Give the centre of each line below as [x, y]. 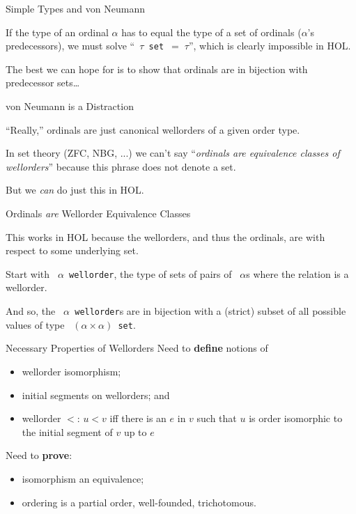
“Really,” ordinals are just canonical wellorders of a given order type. [153, 129]
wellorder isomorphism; [71, 371]
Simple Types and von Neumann [75, 8]
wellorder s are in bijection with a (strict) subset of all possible [210, 311]
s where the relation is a [297, 273]
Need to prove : [39, 455]
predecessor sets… [43, 83]
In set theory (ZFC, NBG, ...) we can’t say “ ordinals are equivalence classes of [173, 153]
